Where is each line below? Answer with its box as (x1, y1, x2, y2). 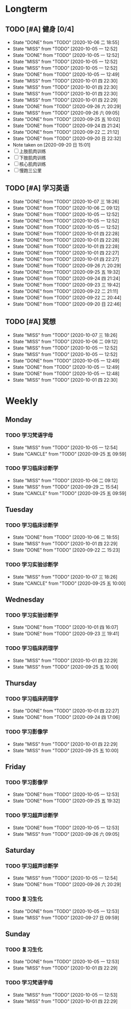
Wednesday (5, 595, 44, 604)
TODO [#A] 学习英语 (5, 184, 69, 193)
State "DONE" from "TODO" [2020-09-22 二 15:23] (12, 547, 120, 553)
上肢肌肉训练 (19, 148, 46, 154)
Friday (5, 763, 26, 771)
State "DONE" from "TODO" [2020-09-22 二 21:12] (12, 129, 119, 135)
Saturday (5, 846, 35, 855)
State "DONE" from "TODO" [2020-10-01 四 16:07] (12, 624, 119, 630)
